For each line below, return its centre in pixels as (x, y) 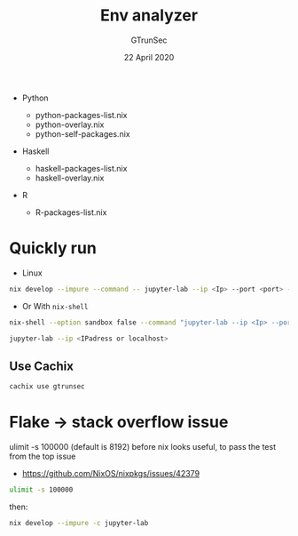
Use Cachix (41, 366)
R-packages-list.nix (71, 212)
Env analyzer (149, 16)
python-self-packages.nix (82, 133)
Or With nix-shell (55, 306)
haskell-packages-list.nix (81, 168)
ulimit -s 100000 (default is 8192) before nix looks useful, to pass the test (143, 447)
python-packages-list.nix (81, 115)
